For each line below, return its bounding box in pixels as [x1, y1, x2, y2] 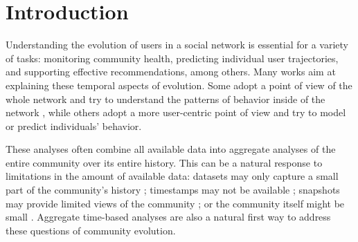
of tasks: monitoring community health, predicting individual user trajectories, [6, 50, 339, 65]
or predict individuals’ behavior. [6, 118, 142, 133]
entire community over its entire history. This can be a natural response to [6, 155, 323, 169]
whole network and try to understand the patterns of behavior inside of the [6, 91, 325, 106]
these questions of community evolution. [6, 223, 176, 237]
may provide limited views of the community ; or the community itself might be [6, 196, 345, 210]
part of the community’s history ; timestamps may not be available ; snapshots [6, 183, 340, 197]
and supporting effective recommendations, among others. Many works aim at [6, 64, 336, 79]
